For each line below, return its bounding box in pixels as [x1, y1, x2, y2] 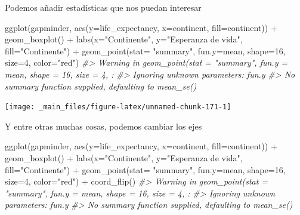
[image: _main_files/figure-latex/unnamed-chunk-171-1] [5, 103, 231, 112]
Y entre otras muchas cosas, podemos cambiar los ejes [5, 119, 202, 132]
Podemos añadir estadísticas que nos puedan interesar [5, 1, 202, 13]
